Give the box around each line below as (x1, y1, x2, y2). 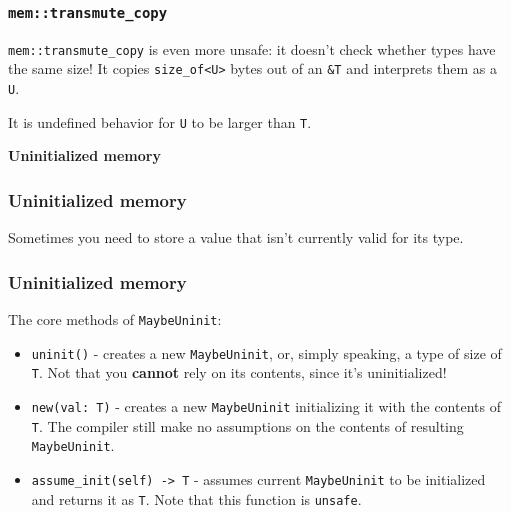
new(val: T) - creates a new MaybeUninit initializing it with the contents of (31, 396, 501, 416)
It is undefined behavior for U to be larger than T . (8, 111, 312, 132)
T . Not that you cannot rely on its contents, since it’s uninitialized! (31, 362, 447, 383)
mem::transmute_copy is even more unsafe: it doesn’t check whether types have (8, 38, 496, 59)
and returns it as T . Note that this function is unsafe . (31, 488, 362, 509)
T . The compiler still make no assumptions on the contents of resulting (31, 415, 464, 436)
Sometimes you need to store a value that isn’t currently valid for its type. (8, 227, 464, 248)
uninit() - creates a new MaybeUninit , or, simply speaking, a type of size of (31, 342, 502, 363)
